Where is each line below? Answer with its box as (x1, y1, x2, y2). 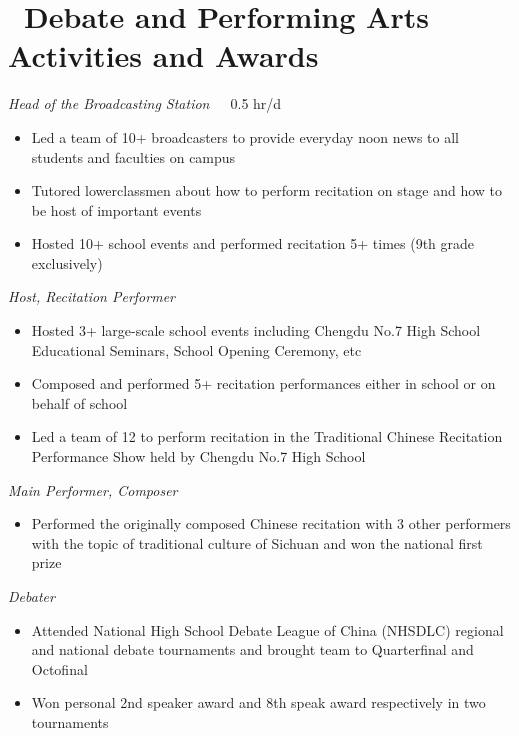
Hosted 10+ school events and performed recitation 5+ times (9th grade (31, 233, 475, 254)
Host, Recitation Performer (8, 286, 175, 307)
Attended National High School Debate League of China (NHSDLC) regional (31, 619, 504, 640)
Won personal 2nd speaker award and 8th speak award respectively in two (31, 692, 486, 713)
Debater (8, 586, 55, 606)
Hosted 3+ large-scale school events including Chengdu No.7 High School (31, 320, 481, 341)
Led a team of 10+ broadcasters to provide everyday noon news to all (31, 126, 459, 147)
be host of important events (31, 199, 202, 220)
